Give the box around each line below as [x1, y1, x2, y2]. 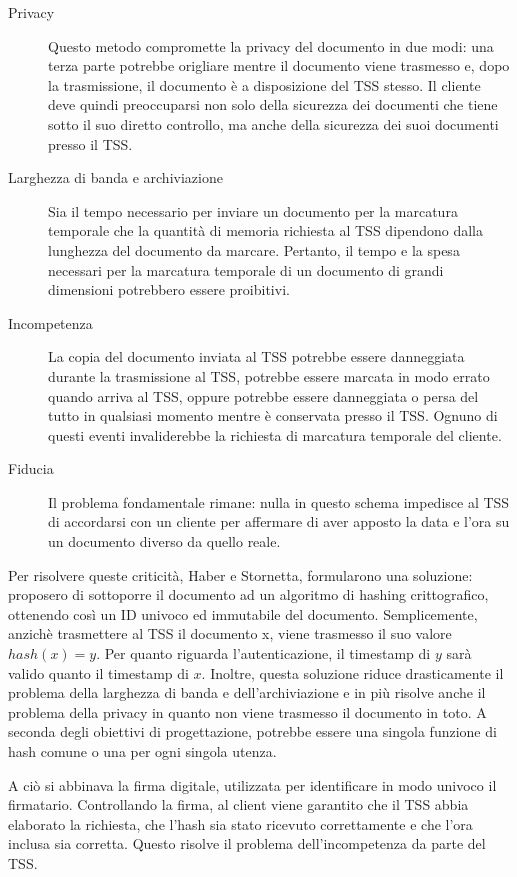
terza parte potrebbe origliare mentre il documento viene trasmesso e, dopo [48, 55, 510, 76]
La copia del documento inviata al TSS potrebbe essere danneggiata [48, 346, 465, 367]
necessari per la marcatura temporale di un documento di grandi [48, 259, 444, 280]
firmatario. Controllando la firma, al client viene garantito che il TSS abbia [8, 794, 469, 815]
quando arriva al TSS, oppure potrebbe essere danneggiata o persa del [48, 385, 479, 406]
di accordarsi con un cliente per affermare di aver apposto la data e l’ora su [48, 511, 510, 532]
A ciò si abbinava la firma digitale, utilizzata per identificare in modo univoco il [8, 774, 497, 795]
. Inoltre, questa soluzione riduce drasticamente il [201, 662, 504, 683]
